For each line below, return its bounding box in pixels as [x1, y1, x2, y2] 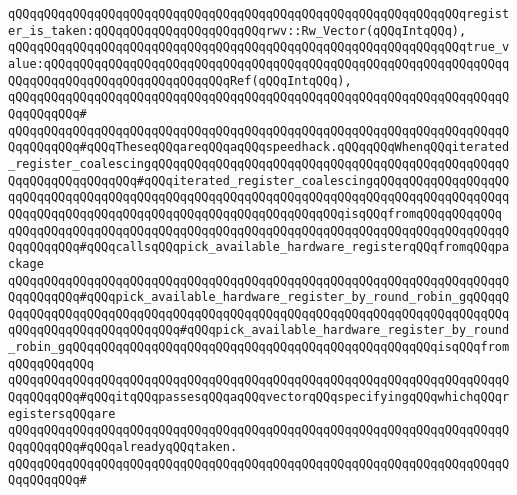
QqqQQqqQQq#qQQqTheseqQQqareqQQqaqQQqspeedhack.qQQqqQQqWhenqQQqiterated [8, 140, 510, 155]
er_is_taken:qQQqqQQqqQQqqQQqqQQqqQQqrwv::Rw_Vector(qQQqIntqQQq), [8, 23, 467, 38]
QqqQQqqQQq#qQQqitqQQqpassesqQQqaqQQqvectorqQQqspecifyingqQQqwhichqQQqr [8, 390, 510, 405]
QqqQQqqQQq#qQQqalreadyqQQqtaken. [8, 440, 238, 455]
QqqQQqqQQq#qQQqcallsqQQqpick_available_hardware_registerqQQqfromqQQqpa [8, 240, 510, 255]
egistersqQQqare [8, 406, 116, 421]
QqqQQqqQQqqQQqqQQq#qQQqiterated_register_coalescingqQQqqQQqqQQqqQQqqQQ [8, 173, 510, 188]
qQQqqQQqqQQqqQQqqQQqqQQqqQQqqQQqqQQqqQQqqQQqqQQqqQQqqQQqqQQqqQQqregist [8, 7, 510, 21]
